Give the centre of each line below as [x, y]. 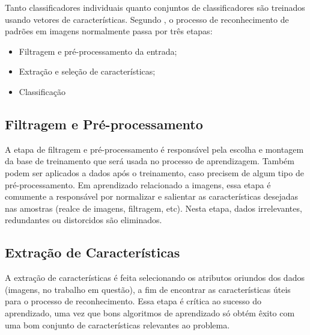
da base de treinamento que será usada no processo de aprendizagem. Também [150, 161]
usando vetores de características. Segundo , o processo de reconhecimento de [147, 19]
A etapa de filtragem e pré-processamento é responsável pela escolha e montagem [154, 149]
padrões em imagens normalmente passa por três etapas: [109, 31]
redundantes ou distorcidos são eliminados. [84, 220]
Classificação [42, 91]
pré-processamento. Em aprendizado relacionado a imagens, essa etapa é [138, 184]
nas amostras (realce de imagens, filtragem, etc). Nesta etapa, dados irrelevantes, [153, 208]
